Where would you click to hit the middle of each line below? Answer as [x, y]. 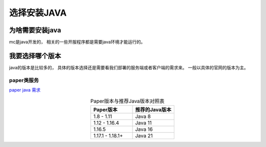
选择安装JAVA [38, 13]
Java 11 [144, 122]
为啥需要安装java [35, 30]
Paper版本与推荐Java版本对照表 [128, 101]
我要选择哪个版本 [35, 56]
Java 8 [143, 116]
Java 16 [144, 129]
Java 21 [144, 136]
